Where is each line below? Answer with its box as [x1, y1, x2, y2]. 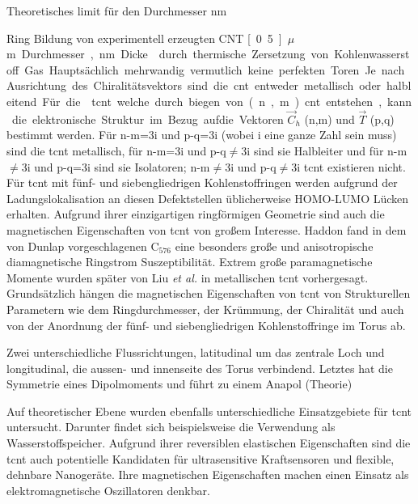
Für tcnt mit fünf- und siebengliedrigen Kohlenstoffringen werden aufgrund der [6, 174, 398, 191]
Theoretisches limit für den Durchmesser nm [6, 2, 227, 19]
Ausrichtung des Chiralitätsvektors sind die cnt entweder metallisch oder [6, 77, 382, 94]
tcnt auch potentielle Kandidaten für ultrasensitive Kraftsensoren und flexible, [6, 450, 395, 467]
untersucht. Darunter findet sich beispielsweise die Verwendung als [6, 418, 336, 435]
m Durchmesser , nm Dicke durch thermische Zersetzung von [6, 45, 329, 62]
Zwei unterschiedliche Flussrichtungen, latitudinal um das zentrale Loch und [6, 344, 385, 361]
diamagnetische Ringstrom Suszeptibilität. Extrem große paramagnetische [6, 253, 373, 270]
